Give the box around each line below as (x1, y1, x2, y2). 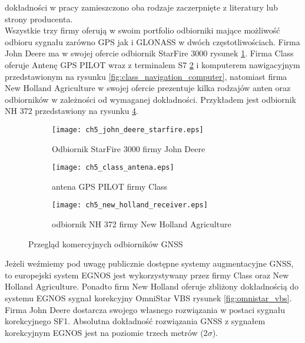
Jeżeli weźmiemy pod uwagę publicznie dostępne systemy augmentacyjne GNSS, (5, 257, 294, 270)
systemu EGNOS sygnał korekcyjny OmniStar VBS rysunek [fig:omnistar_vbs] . (5, 292, 292, 304)
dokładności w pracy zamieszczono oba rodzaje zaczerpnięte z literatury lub (5, 1, 278, 13)
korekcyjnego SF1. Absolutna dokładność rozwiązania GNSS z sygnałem (5, 315, 266, 327)
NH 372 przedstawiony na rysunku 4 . (5, 105, 138, 117)
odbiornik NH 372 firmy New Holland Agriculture (52, 218, 231, 230)
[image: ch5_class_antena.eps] (52, 163, 174, 172)
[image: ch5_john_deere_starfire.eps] (52, 125, 204, 134)
